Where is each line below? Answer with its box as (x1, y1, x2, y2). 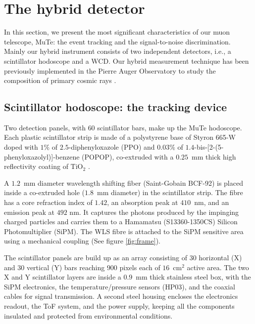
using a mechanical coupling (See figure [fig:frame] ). (4, 236, 160, 246)
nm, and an (194, 197, 229, 207)
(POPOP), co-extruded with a (82, 151, 174, 162)
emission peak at (4, 206, 55, 217)
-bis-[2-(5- (194, 142, 224, 152)
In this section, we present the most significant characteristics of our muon (4, 27, 230, 37)
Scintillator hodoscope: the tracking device (4, 99, 227, 115)
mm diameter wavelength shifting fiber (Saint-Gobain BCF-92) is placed (24, 177, 243, 188)
